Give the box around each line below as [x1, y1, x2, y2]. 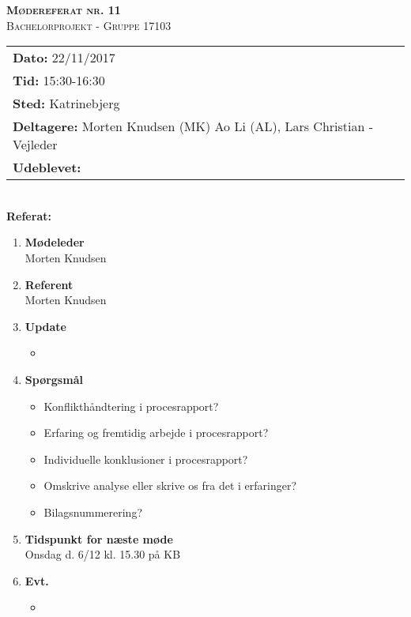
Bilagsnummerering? [43, 503, 142, 520]
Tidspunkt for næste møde [25, 530, 173, 547]
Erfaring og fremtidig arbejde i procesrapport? [43, 424, 269, 441]
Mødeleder [25, 234, 85, 250]
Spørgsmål [25, 371, 83, 387]
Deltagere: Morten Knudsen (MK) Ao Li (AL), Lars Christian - [13, 117, 374, 136]
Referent [25, 276, 74, 292]
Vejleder [13, 135, 58, 154]
